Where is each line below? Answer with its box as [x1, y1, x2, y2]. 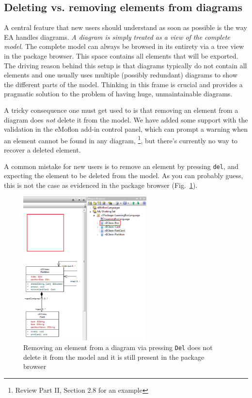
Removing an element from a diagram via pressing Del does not [23, 342, 213, 352]
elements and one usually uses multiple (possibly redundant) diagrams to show [4, 70, 237, 80]
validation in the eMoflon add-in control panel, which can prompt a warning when [4, 124, 248, 134]
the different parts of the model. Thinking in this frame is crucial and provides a [4, 79, 243, 89]
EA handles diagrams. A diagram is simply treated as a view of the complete [4, 31, 230, 42]
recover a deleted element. [4, 144, 81, 154]
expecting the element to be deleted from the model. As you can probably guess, [4, 170, 243, 181]
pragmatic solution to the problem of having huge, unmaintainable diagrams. [4, 89, 233, 99]
